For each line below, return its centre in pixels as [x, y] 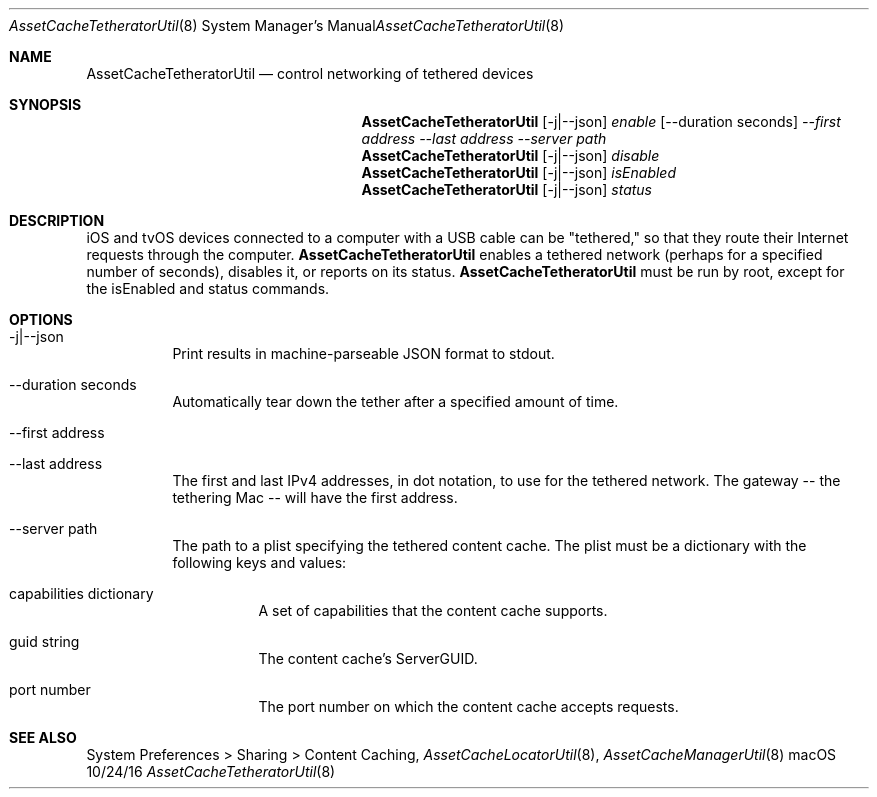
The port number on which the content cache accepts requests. [468, 706]
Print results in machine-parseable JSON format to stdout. [363, 353]
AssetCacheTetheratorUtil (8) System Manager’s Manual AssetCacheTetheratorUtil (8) [287, 25]
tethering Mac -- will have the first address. [315, 497]
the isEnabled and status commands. [208, 288]
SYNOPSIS [45, 104]
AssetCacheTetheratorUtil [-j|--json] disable [510, 155]
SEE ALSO [43, 737]
